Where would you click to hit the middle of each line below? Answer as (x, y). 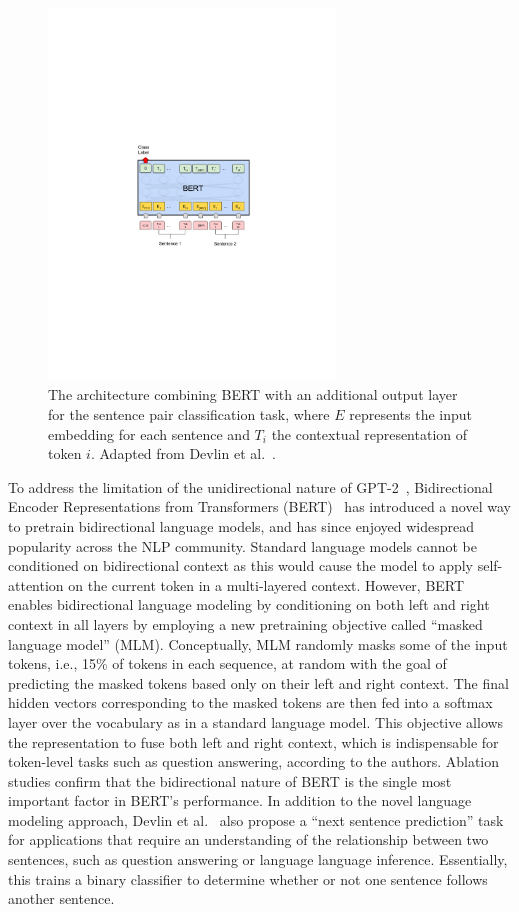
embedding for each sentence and (149, 433)
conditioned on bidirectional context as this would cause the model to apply (241, 565)
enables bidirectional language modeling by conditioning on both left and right (249, 604)
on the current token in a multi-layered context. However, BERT (266, 584)
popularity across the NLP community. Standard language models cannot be (242, 545)
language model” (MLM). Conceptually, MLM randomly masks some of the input (258, 643)
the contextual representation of (369, 433)
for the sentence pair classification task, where (189, 414)
